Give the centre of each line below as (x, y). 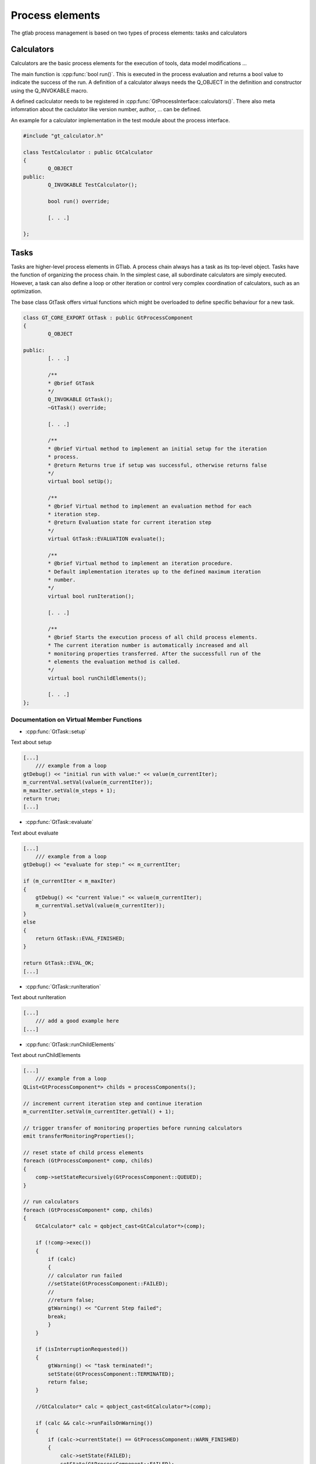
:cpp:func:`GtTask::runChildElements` (71, 1044)
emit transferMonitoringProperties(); (79, 1136)
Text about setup (31, 742)
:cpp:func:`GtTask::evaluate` (59, 822)
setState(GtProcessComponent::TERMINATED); (111, 1374)
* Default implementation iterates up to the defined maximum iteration (154, 572)
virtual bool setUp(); (80, 481)
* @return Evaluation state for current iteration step (130, 522)
